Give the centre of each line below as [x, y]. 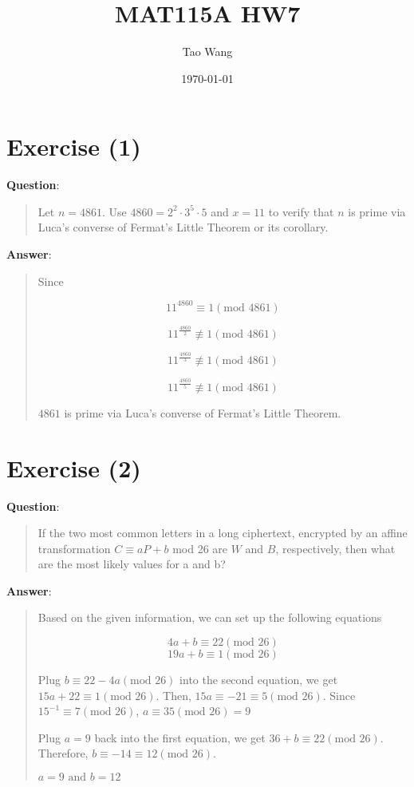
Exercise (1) [74, 146]
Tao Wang [207, 51]
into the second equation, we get [259, 680]
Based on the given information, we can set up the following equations [210, 617]
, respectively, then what [335, 548]
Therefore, [63, 753]
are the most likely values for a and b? [132, 564]
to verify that [301, 211]
